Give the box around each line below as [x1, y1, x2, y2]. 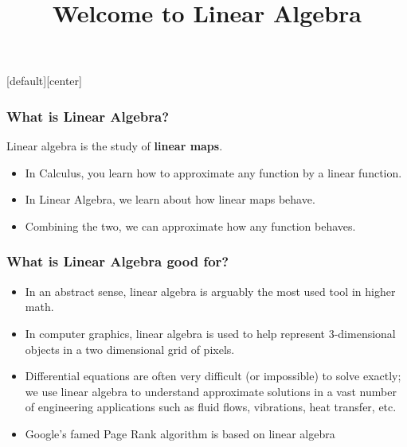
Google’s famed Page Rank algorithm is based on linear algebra [25, 425, 335, 441]
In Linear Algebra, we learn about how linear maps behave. [25, 191, 315, 208]
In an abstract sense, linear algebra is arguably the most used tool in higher [25, 282, 396, 299]
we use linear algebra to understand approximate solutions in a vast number [25, 383, 397, 399]
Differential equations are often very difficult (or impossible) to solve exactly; [25, 367, 401, 384]
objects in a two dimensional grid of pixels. [25, 340, 235, 357]
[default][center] [6, 72, 82, 89]
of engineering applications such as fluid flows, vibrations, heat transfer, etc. [25, 398, 397, 415]
